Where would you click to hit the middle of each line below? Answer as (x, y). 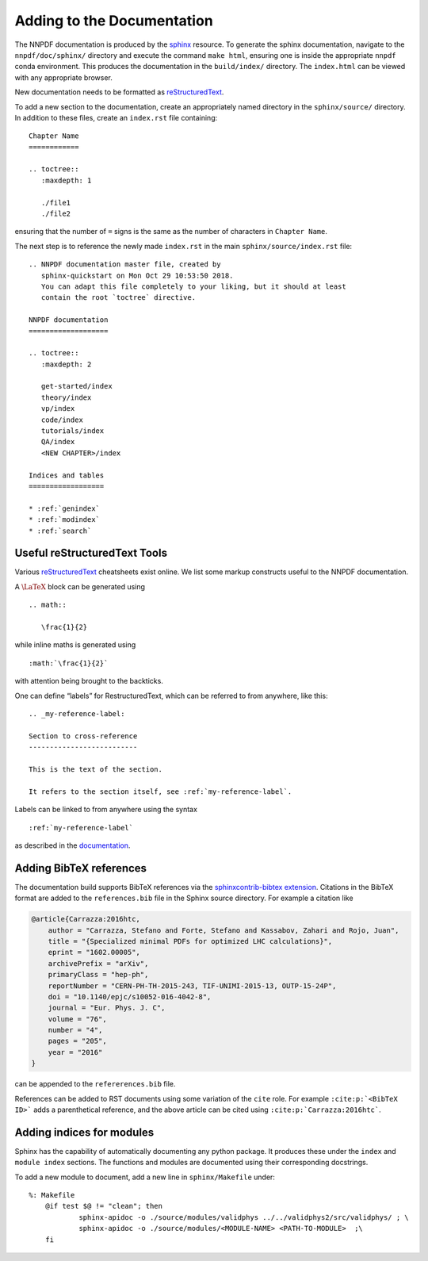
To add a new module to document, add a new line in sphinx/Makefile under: (145, 1177)
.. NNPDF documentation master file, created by (125, 264)
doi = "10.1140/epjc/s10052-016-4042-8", (130, 997)
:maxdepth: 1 (66, 180)
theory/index (66, 397)
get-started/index (76, 386)
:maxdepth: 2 (66, 364)
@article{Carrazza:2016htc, (86, 919)
